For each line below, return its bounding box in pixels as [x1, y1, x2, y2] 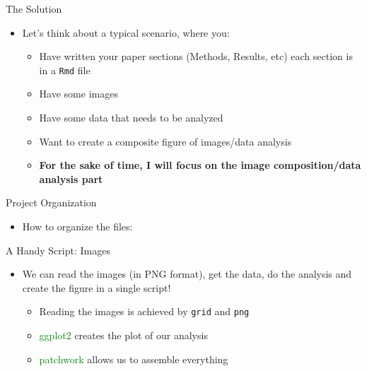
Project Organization [6, 195, 97, 210]
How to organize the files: [22, 219, 133, 233]
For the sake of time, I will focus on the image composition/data [39, 158, 361, 172]
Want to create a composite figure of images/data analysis [39, 134, 292, 148]
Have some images [39, 86, 118, 101]
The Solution [6, 1, 62, 16]
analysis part [39, 171, 103, 186]
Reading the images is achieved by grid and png [39, 304, 250, 319]
